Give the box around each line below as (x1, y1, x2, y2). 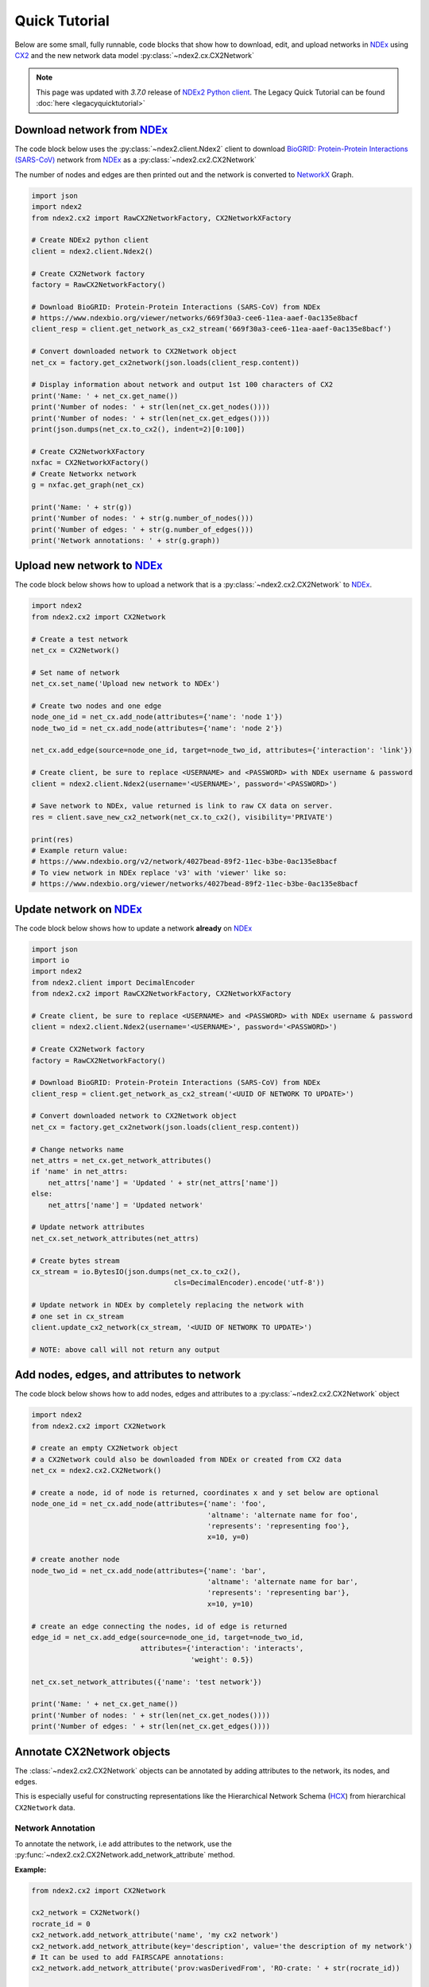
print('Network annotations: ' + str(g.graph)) (31, 536, 220, 544)
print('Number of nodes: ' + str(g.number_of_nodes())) (31, 513, 254, 523)
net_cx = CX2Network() (31, 645, 120, 655)
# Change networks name (31, 1145, 125, 1154)
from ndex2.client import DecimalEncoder (31, 978, 195, 987)
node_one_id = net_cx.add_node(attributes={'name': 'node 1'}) (31, 712, 284, 722)
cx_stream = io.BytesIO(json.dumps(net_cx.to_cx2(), (31, 1267, 242, 1276)
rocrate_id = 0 (31, 1919, 91, 1928)
